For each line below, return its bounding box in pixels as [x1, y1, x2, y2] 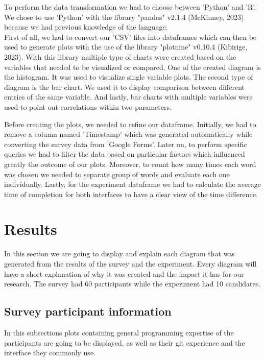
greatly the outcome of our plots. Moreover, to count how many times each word [4, 158, 256, 169]
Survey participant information [4, 303, 172, 319]
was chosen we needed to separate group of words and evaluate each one [4, 169, 230, 179]
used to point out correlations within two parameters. [4, 101, 172, 112]
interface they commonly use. [4, 347, 95, 358]
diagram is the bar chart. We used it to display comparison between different [4, 81, 245, 92]
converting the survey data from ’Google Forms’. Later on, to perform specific [4, 138, 247, 149]
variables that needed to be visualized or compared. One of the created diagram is [4, 61, 261, 72]
